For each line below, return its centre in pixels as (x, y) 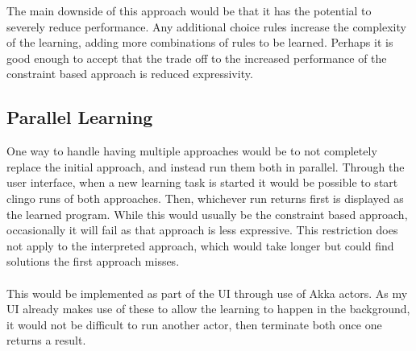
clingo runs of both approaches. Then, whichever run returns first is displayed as (205, 198)
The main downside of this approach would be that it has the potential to (189, 10)
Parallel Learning (80, 117)
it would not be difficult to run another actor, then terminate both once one (194, 324)
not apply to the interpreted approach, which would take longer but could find (200, 245)
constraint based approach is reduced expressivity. (130, 74)
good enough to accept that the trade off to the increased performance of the (197, 58)
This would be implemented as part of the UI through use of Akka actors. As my (207, 293)
